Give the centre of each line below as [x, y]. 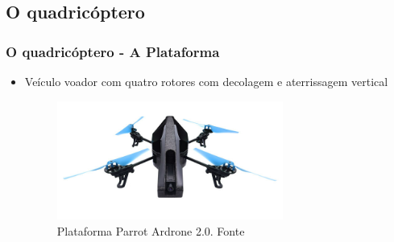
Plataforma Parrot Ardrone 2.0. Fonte [151, 231]
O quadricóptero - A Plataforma [113, 51]
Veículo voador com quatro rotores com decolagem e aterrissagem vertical [206, 81]
